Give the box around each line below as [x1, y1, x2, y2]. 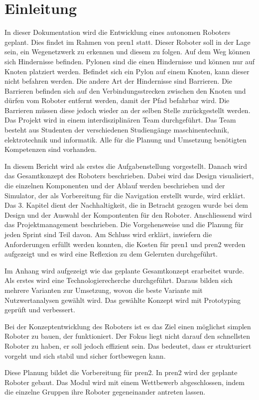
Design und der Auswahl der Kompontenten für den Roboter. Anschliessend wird [4, 209, 252, 220]
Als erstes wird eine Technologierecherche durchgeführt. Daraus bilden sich [4, 275, 233, 285]
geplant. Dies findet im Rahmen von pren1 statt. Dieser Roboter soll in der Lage [4, 36, 251, 47]
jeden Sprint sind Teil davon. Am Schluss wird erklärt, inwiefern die [4, 229, 212, 239]
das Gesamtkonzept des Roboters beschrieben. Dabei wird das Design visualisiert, [4, 170, 254, 181]
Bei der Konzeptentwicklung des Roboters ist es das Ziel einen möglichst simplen [4, 321, 251, 331]
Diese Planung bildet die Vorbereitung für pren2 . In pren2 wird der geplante [4, 367, 238, 378]
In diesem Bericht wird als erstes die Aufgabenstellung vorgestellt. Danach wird [4, 160, 248, 171]
